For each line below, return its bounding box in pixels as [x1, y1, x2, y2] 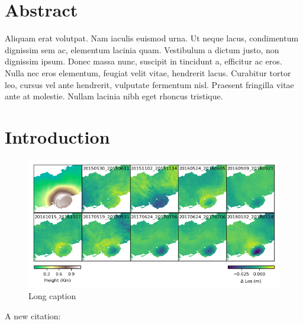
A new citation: [5, 309, 61, 322]
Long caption [28, 290, 76, 302]
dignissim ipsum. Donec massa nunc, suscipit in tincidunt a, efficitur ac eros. [5, 55, 282, 67]
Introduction [5, 124, 110, 148]
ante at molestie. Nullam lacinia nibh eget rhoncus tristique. [5, 90, 223, 102]
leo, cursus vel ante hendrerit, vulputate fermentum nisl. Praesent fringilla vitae [5, 78, 294, 90]
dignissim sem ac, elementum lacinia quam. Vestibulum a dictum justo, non [5, 43, 279, 56]
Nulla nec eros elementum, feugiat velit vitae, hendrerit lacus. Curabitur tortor [5, 66, 291, 79]
